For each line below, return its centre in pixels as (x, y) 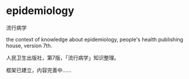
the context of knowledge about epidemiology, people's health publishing (94, 39)
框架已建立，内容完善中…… (39, 70)
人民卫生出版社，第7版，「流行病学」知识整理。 (63, 57)
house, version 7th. (29, 46)
